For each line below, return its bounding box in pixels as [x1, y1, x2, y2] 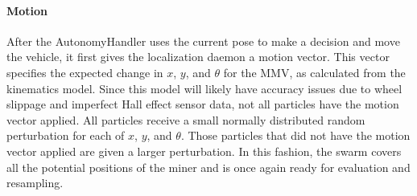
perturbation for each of [6, 127, 125, 144]
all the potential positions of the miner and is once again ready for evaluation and [6, 158, 411, 175]
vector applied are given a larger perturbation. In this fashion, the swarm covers [6, 142, 402, 159]
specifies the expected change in [6, 63, 163, 80]
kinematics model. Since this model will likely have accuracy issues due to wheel [6, 80, 403, 96]
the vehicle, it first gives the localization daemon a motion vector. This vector [6, 48, 390, 65]
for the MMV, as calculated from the [223, 63, 406, 80]
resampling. [6, 174, 64, 191]
